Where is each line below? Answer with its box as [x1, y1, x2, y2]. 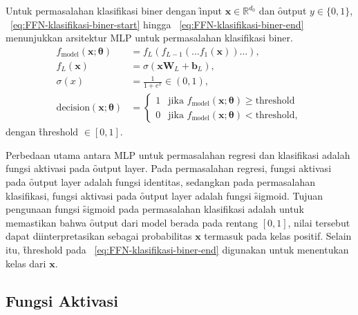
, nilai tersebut [288, 215, 350, 229]
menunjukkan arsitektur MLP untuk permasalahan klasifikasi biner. [6, 30, 293, 45]
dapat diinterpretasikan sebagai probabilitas [6, 229, 192, 243]
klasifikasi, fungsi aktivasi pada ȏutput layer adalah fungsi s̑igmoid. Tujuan [6, 188, 323, 202]
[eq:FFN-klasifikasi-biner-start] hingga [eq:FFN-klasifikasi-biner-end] [10, 17, 304, 31]
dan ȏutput [258, 3, 307, 17]
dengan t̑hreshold [6, 124, 79, 139]
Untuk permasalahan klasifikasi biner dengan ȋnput [6, 3, 223, 17]
